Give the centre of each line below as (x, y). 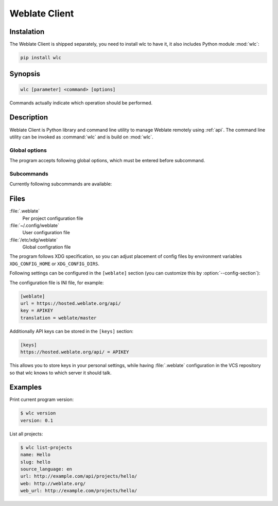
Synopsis (25, 74)
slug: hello (36, 462)
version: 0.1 (37, 420)
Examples (26, 387)
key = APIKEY (37, 311)
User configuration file (46, 233)
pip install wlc (41, 58)
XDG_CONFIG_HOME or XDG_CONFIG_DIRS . (55, 264)
